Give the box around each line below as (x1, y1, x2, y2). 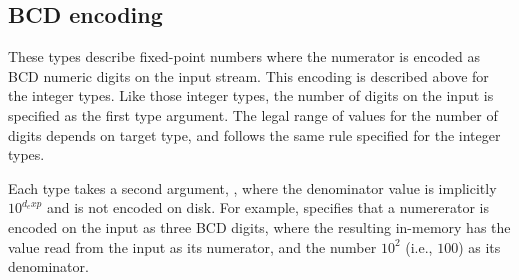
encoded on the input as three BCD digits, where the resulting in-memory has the (8, 216, 511, 237)
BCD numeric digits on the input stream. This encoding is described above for (8, 65, 489, 86)
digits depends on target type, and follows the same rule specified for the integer (8, 124, 501, 145)
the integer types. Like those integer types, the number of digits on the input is (8, 85, 494, 106)
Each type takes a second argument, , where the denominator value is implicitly (8, 177, 497, 198)
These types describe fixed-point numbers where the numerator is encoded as (8, 46, 480, 67)
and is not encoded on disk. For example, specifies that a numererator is (46, 197, 490, 218)
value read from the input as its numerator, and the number (8, 236, 377, 257)
